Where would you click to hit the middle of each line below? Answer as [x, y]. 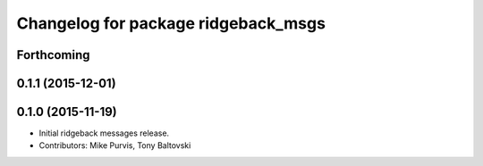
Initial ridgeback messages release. [104, 133]
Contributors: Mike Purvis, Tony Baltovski [115, 145]
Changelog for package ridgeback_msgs [171, 23]
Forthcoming [53, 55]
